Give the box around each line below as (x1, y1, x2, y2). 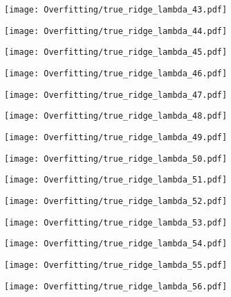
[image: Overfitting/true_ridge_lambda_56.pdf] (4, 281, 228, 291)
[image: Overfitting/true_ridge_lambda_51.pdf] (4, 175, 228, 185)
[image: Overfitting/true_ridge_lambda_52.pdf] (4, 196, 228, 206)
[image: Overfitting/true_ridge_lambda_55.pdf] (4, 260, 228, 270)
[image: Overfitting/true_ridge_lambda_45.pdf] (4, 47, 228, 58)
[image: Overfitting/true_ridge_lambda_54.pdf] (4, 239, 228, 249)
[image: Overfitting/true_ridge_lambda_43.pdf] (4, 5, 228, 15)
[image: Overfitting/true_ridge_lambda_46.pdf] (4, 68, 228, 78)
